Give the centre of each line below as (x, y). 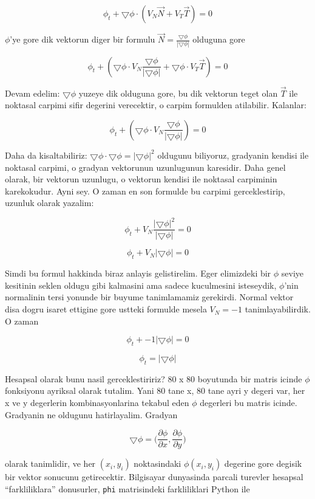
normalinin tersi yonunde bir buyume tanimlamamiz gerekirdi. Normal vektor (149, 297)
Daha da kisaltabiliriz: (46, 155)
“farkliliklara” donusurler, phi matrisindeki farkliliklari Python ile (127, 488)
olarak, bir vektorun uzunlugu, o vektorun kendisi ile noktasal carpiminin (141, 179)
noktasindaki (157, 463)
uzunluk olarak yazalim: (49, 203)
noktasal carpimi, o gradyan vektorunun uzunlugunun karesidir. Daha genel (145, 167)
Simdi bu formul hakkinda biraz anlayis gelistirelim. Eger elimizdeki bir (138, 273)
